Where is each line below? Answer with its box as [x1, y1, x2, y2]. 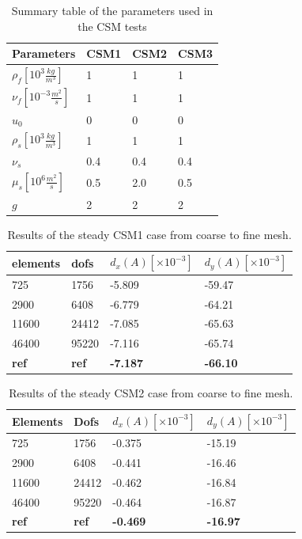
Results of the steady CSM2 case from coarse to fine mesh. [9, 385, 293, 401]
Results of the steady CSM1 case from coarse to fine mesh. [7, 226, 292, 242]
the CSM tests [77, 17, 147, 34]
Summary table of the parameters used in [11, 2, 213, 18]
